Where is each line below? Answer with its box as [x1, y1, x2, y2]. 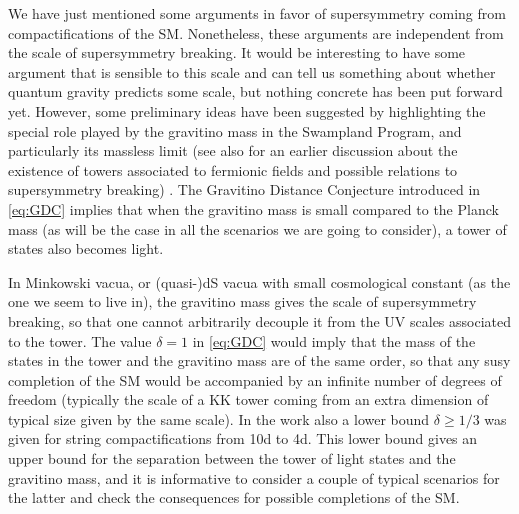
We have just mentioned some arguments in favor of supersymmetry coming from [8, 3, 506, 23]
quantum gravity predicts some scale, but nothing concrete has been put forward [8, 81, 503, 102]
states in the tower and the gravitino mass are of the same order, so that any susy [8, 350, 511, 371]
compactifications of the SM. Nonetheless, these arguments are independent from [8, 22, 504, 43]
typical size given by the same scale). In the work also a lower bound [8, 408, 430, 429]
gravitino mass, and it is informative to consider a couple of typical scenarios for [8, 467, 500, 488]
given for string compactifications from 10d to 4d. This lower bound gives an [8, 428, 478, 449]
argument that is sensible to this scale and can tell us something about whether [8, 61, 496, 82]
